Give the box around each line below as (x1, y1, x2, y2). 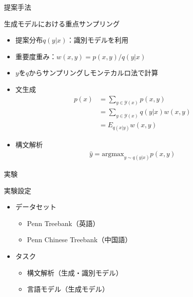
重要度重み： (15, 51, 57, 61)
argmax (101, 151, 124, 158)
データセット (15, 202, 57, 212)
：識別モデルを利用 (67, 35, 129, 45)
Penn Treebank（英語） (27, 218, 100, 228)
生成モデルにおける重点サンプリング (4, 18, 120, 28)
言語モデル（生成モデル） (27, 284, 109, 294)
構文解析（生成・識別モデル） (27, 267, 123, 277)
